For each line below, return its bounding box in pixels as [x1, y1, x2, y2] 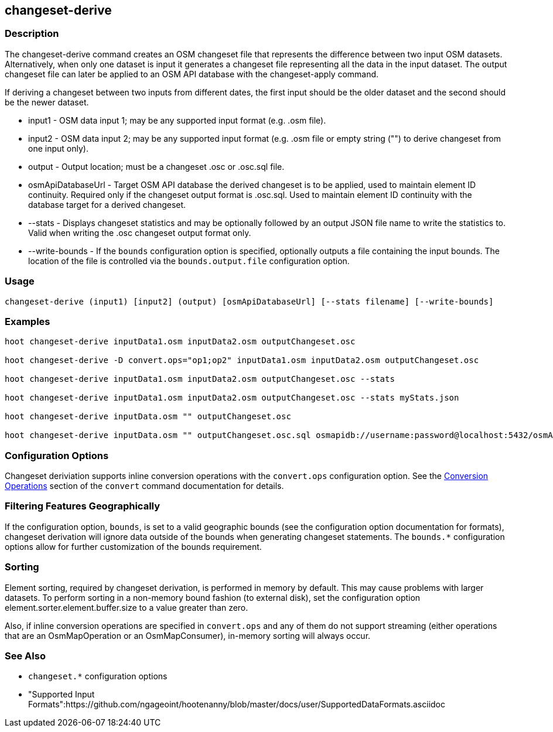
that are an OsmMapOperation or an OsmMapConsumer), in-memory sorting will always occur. [5, 630, 371, 641]
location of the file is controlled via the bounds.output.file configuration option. [28, 255, 350, 266]
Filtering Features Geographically [5, 500, 161, 512]
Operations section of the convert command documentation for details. [5, 481, 284, 491]
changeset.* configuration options [28, 671, 168, 682]
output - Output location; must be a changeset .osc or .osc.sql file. [28, 161, 285, 172]
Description [5, 28, 59, 40]
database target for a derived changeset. [28, 199, 186, 210]
